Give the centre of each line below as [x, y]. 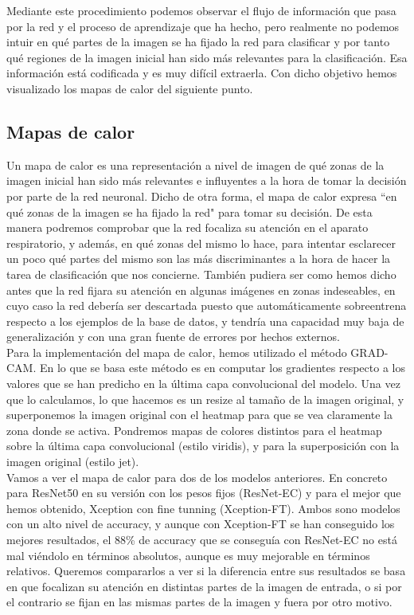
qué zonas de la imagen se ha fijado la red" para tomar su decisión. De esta [189, 212]
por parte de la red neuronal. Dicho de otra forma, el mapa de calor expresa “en [202, 196]
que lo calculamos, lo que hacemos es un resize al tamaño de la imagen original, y [205, 399]
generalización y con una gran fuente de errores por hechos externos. [173, 337]
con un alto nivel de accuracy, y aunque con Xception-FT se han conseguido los [201, 524]
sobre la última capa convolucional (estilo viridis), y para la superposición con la [203, 446]
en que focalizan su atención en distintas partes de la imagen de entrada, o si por [204, 586]
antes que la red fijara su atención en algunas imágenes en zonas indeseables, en [201, 290]
